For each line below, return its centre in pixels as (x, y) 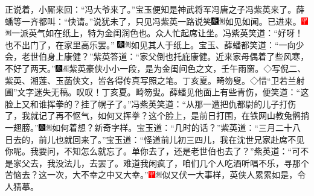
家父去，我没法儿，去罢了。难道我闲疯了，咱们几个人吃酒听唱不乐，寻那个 (161, 163)
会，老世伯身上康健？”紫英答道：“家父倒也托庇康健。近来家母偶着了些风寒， (157, 56)
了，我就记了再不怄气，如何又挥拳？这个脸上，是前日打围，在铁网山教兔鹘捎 (157, 115)
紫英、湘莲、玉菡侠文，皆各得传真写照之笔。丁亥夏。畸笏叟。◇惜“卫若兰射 (155, 80)
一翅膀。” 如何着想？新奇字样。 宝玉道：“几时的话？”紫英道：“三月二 (145, 127)
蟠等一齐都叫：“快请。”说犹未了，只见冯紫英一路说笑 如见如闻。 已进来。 (153, 21)
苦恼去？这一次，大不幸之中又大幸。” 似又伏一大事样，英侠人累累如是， (151, 175)
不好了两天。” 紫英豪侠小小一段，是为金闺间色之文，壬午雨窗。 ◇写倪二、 (155, 68)
